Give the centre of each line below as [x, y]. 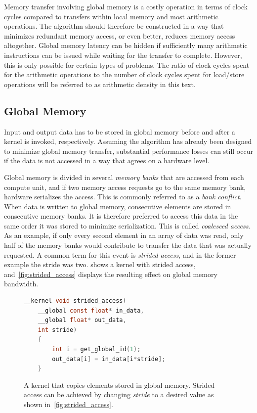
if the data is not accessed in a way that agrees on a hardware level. [107, 161]
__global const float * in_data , [91, 310]
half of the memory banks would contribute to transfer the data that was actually [128, 245]
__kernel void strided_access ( [75, 301]
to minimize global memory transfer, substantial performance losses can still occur [128, 151]
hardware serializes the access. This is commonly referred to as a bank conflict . [123, 197]
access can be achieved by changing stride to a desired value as [119, 394]
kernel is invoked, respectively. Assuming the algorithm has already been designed [128, 141]
